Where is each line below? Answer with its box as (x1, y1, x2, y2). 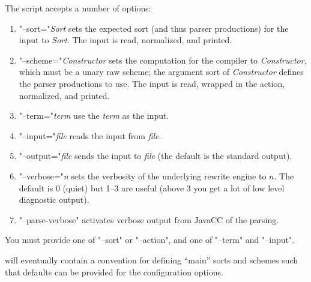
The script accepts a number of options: (5, 2, 151, 14)
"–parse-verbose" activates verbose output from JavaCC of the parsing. (19, 213, 279, 226)
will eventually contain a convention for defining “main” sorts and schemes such (5, 253, 298, 266)
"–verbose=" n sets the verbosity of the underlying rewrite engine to (19, 169, 267, 182)
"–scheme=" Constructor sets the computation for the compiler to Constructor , (19, 53, 307, 66)
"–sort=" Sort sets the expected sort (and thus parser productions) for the (19, 22, 289, 34)
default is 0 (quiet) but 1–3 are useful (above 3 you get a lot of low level (19, 181, 285, 194)
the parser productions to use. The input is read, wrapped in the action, (19, 77, 285, 89)
